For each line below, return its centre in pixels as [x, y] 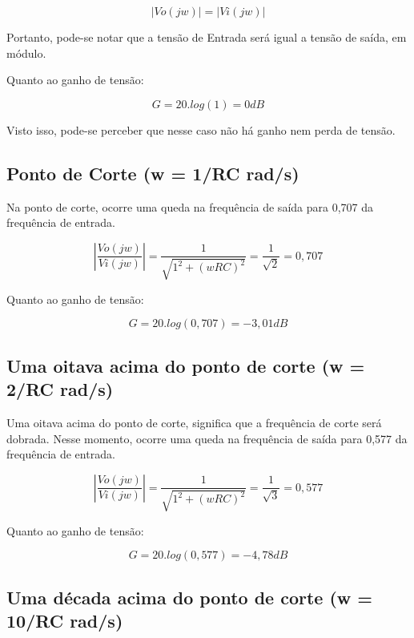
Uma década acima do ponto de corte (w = [190, 597]
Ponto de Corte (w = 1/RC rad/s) [153, 173]
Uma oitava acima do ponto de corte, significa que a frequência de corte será [194, 422]
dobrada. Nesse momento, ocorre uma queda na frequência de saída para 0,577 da [207, 438]
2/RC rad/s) [60, 389]
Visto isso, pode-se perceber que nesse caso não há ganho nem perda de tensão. [201, 129]
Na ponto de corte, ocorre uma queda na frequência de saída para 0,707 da [190, 206]
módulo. [26, 52]
